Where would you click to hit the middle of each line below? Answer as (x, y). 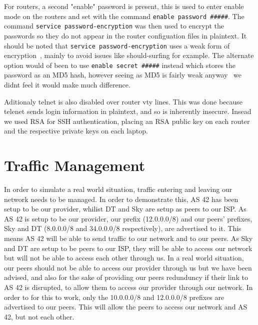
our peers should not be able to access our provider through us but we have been (128, 267)
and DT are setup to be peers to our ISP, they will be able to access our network (128, 248)
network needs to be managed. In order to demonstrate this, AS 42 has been (121, 199)
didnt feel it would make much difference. (67, 84)
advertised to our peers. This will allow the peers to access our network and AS (126, 307)
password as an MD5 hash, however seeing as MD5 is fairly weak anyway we (123, 75)
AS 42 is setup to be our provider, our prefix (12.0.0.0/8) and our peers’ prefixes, (128, 218)
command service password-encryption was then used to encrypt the (114, 26)
